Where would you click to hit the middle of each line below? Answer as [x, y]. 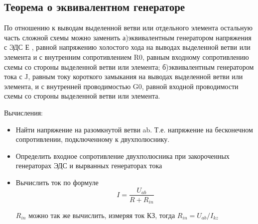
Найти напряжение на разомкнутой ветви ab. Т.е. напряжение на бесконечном [134, 129]
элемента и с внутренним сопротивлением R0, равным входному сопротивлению [127, 56]
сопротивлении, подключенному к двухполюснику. [93, 139]
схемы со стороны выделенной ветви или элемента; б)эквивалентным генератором [129, 66]
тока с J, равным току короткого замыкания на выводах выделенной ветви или [124, 76]
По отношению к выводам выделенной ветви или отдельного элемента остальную [128, 28]
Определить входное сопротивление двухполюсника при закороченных [123, 156]
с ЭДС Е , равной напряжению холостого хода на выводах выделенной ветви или [127, 47]
